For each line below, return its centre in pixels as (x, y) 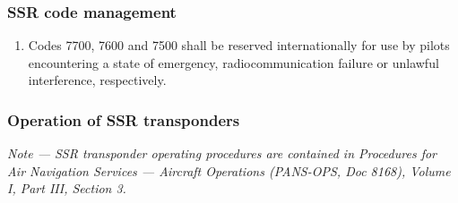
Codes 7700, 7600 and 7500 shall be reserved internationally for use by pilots (239, 45)
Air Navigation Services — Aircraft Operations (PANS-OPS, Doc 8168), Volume (229, 170)
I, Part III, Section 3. (67, 188)
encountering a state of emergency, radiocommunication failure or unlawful (233, 62)
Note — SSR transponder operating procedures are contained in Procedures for (222, 153)
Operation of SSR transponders (124, 119)
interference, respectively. (97, 80)
